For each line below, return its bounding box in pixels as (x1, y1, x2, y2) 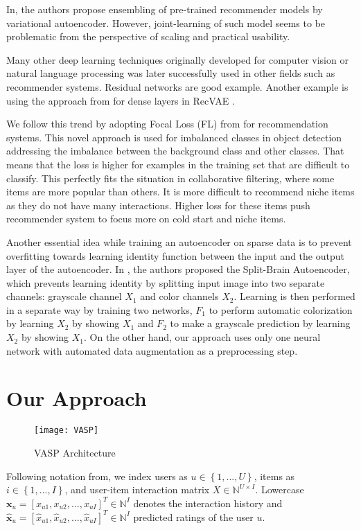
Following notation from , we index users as (6, 468, 188, 483)
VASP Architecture (34, 445, 116, 460)
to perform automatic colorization (209, 302, 353, 317)
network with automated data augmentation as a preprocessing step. (6, 343, 298, 357)
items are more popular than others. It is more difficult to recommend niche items (6, 184, 355, 199)
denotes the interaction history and (133, 495, 283, 510)
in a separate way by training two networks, (6, 302, 193, 317)
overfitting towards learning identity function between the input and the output (6, 248, 344, 263)
